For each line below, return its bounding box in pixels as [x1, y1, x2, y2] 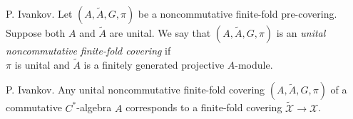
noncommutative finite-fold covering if [6, 43, 171, 57]
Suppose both [6, 25, 66, 40]
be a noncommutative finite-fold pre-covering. [138, 6, 337, 21]
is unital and [14, 57, 70, 72]
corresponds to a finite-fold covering [126, 100, 282, 115]
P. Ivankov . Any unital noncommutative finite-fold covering [6, 82, 265, 97]
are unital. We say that [109, 25, 211, 40]
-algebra [76, 100, 112, 115]
